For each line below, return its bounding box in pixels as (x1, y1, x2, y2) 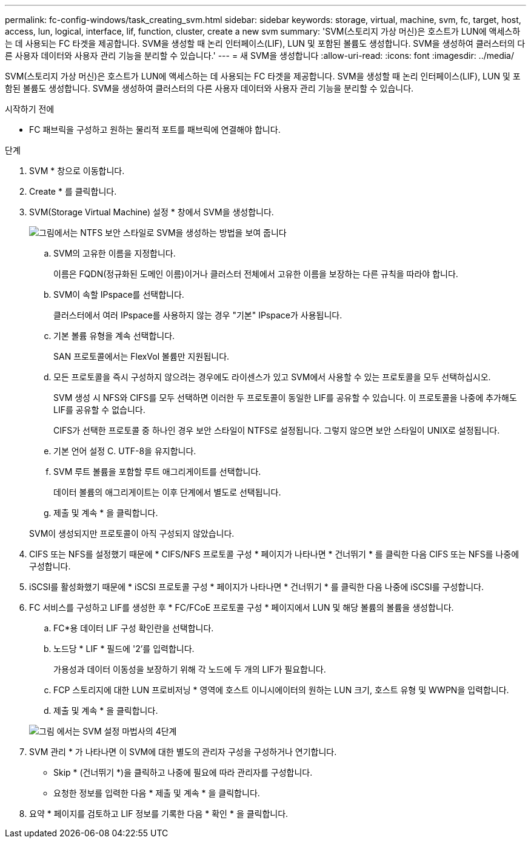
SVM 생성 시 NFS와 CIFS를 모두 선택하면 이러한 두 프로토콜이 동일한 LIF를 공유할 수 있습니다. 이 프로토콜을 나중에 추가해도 (53, 392, 517, 403)
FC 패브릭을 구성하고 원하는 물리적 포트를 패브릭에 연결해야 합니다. (29, 124, 281, 135)
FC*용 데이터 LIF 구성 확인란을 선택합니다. (53, 623, 214, 633)
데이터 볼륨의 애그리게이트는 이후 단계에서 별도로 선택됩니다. (53, 487, 281, 497)
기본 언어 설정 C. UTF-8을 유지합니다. (53, 446, 196, 456)
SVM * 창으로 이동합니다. (29, 166, 125, 176)
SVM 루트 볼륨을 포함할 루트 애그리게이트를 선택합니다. (53, 466, 261, 477)
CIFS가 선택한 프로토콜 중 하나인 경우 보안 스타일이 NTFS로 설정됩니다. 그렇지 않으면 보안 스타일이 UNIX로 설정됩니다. (53, 425, 500, 435)
